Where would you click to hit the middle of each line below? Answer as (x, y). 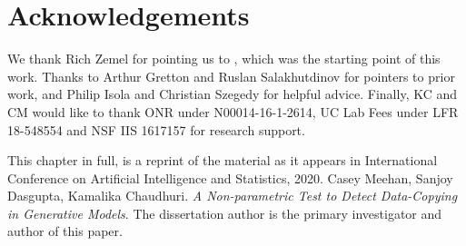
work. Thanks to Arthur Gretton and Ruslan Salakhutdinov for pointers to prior (231, 76)
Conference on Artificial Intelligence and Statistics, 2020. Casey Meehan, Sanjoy (230, 177)
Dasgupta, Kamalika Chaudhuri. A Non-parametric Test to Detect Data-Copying (233, 196)
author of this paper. (65, 231)
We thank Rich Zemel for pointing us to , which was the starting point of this (224, 59)
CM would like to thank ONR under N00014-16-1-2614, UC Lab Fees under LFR (233, 111)
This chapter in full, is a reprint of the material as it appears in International (223, 160)
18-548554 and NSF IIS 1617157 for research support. (156, 129)
